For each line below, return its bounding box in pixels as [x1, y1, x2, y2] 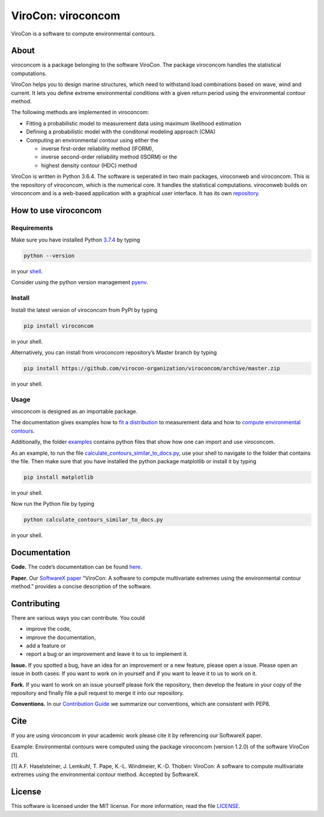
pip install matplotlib [23, 473, 94, 481]
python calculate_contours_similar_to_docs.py [23, 517, 163, 523]
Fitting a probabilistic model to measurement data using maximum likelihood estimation [26, 120, 242, 127]
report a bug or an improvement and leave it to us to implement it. [26, 651, 188, 658]
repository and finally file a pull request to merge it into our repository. [11, 690, 184, 697]
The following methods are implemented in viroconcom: [11, 109, 149, 116]
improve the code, [26, 625, 71, 633]
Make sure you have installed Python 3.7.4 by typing [11, 236, 140, 243]
